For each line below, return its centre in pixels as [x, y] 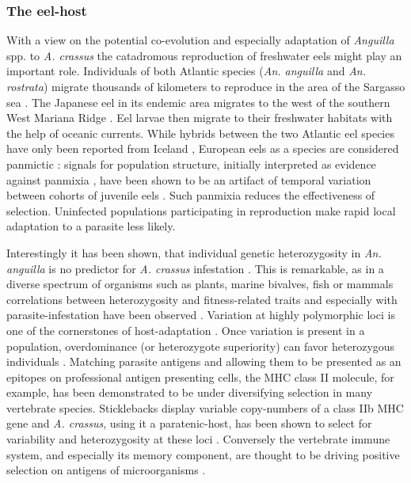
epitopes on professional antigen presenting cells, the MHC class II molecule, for [200, 377]
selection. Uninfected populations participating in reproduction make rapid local [201, 210]
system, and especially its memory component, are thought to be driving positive [203, 454]
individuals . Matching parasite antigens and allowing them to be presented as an [204, 361]
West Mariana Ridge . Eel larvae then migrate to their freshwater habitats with [200, 118]
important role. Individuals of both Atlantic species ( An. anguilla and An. [186, 71]
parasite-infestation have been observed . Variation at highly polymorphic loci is [201, 315]
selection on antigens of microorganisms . [106, 470]
